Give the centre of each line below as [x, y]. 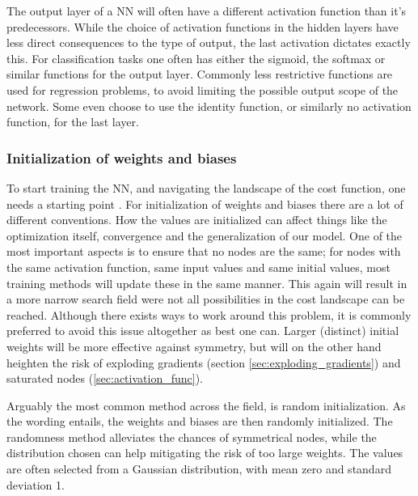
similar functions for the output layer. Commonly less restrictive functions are [200, 74]
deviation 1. [36, 484]
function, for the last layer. [73, 122]
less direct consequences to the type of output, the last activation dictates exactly [209, 42]
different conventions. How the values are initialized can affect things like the [197, 220]
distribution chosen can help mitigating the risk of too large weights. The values [205, 453]
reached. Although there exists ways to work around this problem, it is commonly [209, 314]
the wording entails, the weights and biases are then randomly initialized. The [200, 421]
